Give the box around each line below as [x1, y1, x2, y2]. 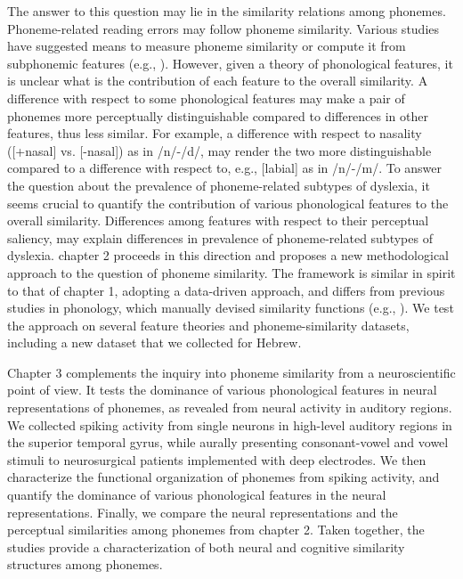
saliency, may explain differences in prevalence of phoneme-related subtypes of [7, 228, 433, 247]
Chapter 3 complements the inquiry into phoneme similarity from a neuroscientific [7, 363, 456, 381]
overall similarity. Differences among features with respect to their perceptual [7, 211, 429, 230]
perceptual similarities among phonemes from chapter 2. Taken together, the [7, 520, 425, 539]
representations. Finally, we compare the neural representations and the [7, 502, 398, 521]
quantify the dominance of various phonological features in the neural [7, 485, 386, 504]
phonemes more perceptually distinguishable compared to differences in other [7, 106, 429, 125]
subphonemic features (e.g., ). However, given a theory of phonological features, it [7, 53, 453, 72]
